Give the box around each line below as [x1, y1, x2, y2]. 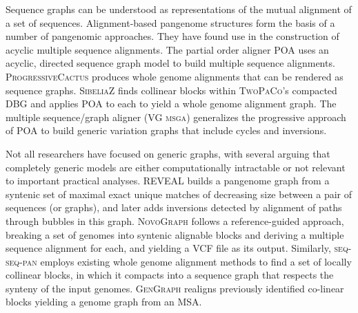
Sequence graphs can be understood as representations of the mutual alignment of [6, 2, 352, 16]
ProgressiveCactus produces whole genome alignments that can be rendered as [6, 69, 344, 83]
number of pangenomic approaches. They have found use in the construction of [6, 29, 339, 43]
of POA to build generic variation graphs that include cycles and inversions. [6, 123, 327, 138]
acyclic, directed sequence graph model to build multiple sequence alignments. [6, 56, 335, 70]
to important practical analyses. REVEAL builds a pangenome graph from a [6, 173, 330, 188]
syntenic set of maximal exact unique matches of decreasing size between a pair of [6, 186, 352, 201]
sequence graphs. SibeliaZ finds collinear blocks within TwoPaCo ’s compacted [6, 83, 337, 97]
